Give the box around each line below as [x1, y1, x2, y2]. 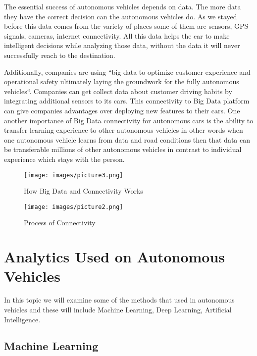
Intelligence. [4, 314, 41, 324]
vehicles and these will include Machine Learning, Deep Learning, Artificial [4, 304, 232, 314]
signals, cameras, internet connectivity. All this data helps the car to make [4, 30, 230, 41]
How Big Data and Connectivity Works [24, 186, 143, 196]
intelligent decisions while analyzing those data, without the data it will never [4, 40, 240, 51]
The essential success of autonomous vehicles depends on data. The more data [4, 1, 241, 11]
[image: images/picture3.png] [24, 171, 123, 179]
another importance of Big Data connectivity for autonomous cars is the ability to [4, 115, 254, 125]
